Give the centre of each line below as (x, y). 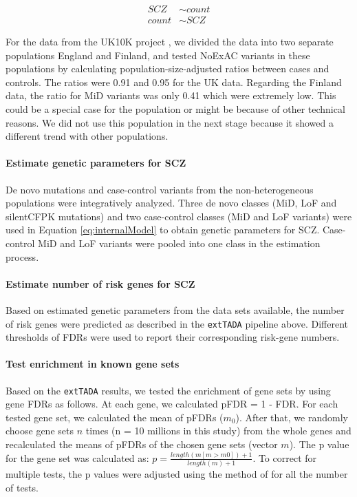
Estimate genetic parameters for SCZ (96, 163)
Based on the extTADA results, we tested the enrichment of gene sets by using (168, 390)
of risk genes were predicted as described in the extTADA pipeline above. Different (177, 323)
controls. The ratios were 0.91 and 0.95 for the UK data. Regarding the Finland (174, 82)
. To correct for (285, 457)
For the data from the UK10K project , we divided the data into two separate (170, 42)
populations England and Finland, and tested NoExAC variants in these (158, 55)
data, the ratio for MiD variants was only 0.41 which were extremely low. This (171, 95)
